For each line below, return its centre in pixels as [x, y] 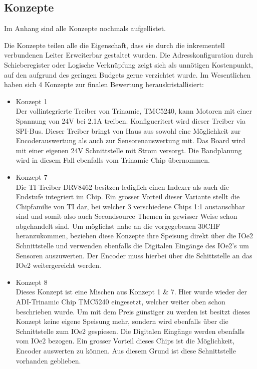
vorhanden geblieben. [48, 360]
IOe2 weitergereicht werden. [58, 265]
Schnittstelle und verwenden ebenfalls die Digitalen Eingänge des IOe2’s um [132, 246]
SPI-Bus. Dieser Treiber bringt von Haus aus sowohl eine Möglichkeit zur [128, 130]
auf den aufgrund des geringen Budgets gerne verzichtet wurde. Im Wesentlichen [127, 74]
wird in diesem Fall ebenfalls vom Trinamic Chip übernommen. [113, 160]
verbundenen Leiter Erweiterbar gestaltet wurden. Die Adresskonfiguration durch [129, 55]
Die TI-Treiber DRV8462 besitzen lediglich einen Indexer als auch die [122, 187]
